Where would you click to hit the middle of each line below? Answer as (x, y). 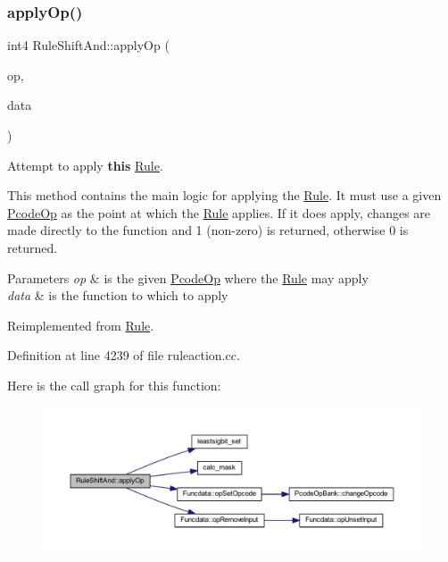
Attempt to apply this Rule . (85, 165)
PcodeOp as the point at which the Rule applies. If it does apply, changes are (219, 212)
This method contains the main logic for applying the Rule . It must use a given (224, 195)
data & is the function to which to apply (118, 295)
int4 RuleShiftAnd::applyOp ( (88, 45)
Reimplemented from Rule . (81, 325)
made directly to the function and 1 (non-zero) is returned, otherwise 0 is (208, 230)
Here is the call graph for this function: (114, 385)
